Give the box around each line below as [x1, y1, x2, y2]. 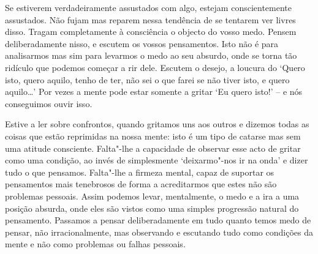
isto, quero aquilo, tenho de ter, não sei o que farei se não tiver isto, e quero [5, 73, 290, 86]
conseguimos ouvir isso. [5, 97, 93, 110]
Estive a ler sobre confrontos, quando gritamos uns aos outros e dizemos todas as [5, 118, 309, 130]
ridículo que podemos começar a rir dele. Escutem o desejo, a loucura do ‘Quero [5, 61, 305, 73]
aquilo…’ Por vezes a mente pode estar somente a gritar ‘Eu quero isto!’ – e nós [5, 85, 303, 98]
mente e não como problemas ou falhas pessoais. [5, 237, 186, 250]
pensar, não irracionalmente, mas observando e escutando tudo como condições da [5, 225, 313, 238]
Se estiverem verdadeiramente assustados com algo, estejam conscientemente [5, 1, 292, 13]
